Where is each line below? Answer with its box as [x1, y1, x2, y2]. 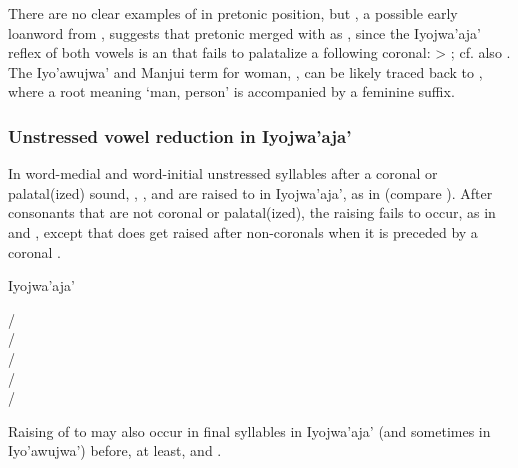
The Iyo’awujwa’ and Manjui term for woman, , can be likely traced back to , [8, 61, 483, 82]
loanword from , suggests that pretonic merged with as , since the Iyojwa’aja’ [8, 22, 482, 43]
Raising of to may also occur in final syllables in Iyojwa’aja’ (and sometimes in [8, 420, 491, 441]
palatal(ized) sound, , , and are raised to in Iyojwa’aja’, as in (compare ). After [8, 182, 493, 203]
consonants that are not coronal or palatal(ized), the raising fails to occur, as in [8, 202, 496, 223]
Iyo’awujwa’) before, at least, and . [8, 440, 222, 461]
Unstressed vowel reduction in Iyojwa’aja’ [8, 123, 352, 148]
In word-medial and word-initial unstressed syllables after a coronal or [8, 163, 438, 184]
